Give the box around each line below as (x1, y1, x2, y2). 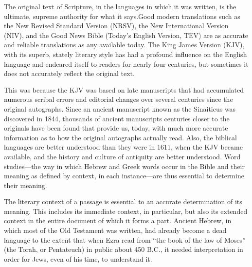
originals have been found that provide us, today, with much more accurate (4, 123, 228, 133)
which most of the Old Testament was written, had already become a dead (4, 225, 227, 235)
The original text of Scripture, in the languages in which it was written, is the (4, 1, 236, 11)
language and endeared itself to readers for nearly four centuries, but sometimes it (4, 58, 249, 69)
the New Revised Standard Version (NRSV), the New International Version (4, 20, 229, 31)
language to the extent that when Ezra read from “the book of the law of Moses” (4, 234, 246, 245)
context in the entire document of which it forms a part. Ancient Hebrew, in (4, 215, 232, 226)
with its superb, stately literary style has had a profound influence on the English (4, 49, 247, 59)
